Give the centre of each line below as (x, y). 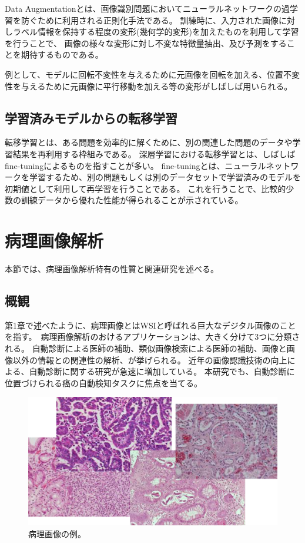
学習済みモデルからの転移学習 (91, 117)
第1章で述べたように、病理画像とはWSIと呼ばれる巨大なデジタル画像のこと (150, 325)
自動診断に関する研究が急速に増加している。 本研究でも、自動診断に (162, 371)
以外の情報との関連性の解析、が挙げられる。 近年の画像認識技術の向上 (150, 360)
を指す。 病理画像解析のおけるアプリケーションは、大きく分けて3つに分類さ (152, 337)
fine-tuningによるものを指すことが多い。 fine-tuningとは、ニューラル (135, 165)
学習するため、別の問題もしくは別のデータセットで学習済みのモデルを (165, 177)
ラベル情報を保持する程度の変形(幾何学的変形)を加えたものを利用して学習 (156, 32)
